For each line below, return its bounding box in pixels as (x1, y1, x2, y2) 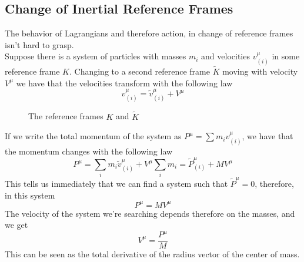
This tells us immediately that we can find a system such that (5, 177, 228, 190)
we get (5, 219, 28, 231)
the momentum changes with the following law (5, 145, 173, 157)
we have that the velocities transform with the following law (16, 76, 233, 89)
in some (272, 50, 300, 62)
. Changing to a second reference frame (69, 65, 210, 78)
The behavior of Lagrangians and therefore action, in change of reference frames (5, 27, 293, 39)
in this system (5, 189, 55, 201)
